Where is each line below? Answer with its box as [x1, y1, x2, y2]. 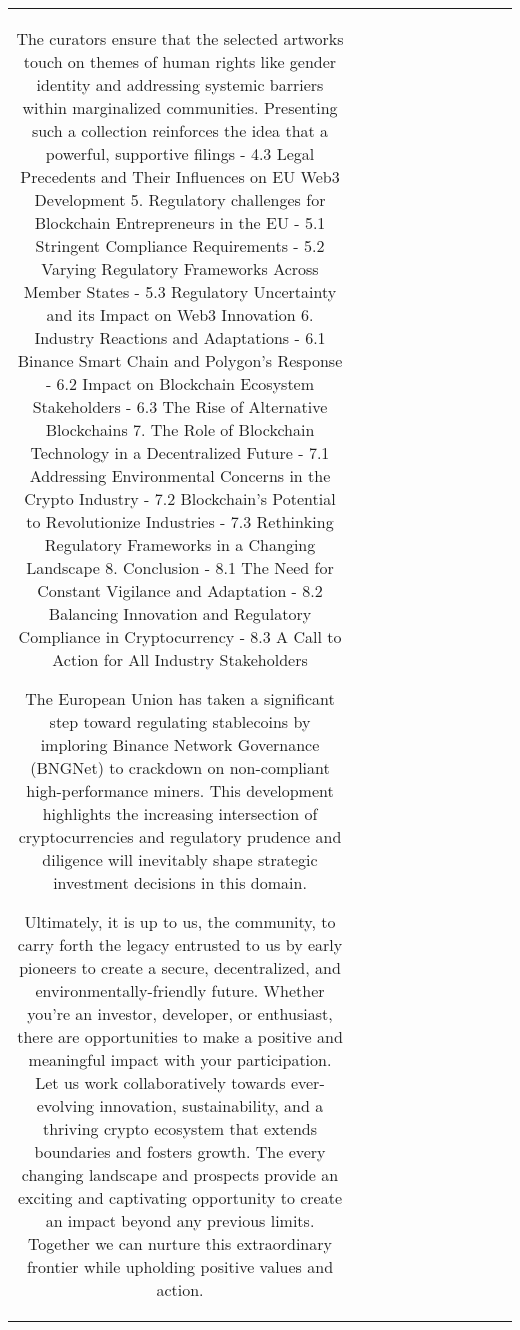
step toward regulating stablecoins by [49, 710, 311, 733]
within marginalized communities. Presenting [22, 96, 338, 119]
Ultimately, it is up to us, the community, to [24, 910, 336, 933]
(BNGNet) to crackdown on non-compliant [30, 756, 330, 779]
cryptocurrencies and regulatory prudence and [18, 825, 342, 848]
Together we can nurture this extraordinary [28, 1232, 332, 1255]
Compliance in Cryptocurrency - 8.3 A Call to [18, 625, 342, 648]
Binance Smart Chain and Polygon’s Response [17, 349, 343, 372]
